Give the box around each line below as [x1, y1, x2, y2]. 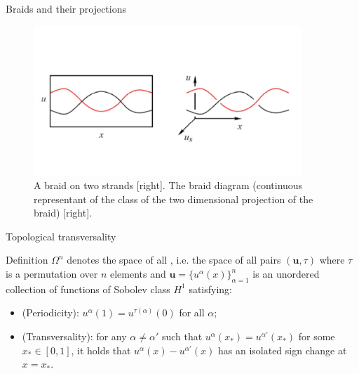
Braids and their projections [6, 1, 126, 15]
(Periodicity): [22, 305, 79, 320]
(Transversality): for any [22, 329, 127, 344]
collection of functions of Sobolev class [6, 281, 170, 296]
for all [179, 305, 205, 320]
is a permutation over [6, 266, 98, 281]
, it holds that [71, 342, 131, 357]
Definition [6, 252, 48, 267]
